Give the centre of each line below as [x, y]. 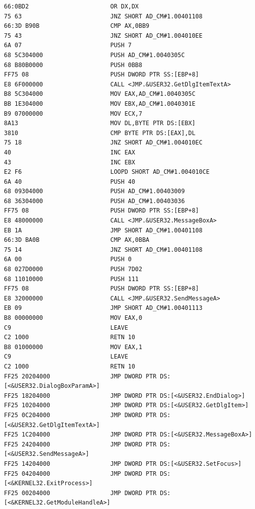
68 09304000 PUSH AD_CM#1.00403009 [95, 191]
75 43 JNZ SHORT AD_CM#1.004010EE [103, 36]
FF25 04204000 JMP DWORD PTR [80, 473]
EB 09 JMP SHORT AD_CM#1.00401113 [103, 308]
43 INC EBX [70, 162]
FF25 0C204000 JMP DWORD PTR [80, 415]
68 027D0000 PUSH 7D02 [73, 269]
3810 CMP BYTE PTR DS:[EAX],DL [100, 133]
